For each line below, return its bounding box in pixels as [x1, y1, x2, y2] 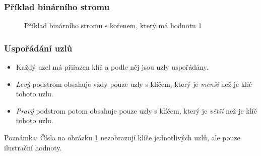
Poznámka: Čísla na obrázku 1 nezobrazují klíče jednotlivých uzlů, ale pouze [4, 132, 240, 142]
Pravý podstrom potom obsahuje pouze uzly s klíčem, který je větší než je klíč [16, 105, 257, 116]
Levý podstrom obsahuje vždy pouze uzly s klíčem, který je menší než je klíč [16, 78, 252, 89]
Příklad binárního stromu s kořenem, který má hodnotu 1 [24, 20, 202, 31]
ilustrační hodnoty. [4, 142, 62, 152]
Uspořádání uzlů [4, 41, 73, 54]
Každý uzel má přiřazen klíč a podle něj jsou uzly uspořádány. [16, 62, 209, 72]
